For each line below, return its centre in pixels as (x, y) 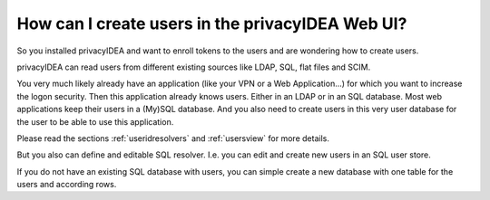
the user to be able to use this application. (95, 121)
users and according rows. (67, 185)
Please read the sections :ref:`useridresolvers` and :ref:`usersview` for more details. (173, 138)
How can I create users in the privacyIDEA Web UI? (212, 24)
